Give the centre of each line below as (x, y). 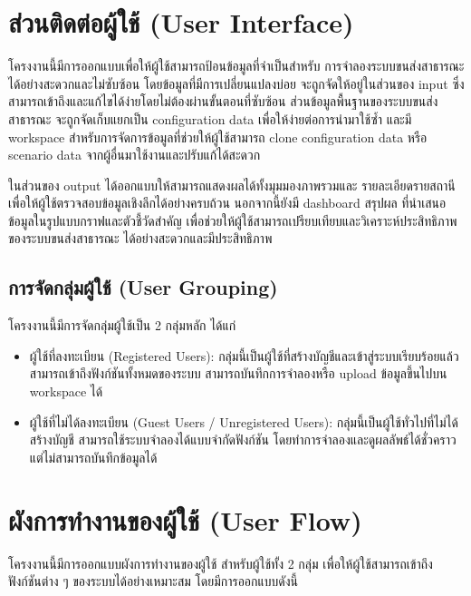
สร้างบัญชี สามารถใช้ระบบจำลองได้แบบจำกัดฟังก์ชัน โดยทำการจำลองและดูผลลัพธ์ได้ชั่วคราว (243, 440)
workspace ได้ (66, 391)
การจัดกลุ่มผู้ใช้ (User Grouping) (143, 287)
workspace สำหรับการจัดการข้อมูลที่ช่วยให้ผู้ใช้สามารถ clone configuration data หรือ (218, 137)
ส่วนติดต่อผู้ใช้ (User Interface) (181, 22)
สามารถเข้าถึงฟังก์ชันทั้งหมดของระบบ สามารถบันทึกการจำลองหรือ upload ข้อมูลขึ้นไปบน (238, 373)
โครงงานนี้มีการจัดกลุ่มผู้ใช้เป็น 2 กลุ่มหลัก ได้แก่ (122, 325)
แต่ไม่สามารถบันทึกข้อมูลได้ (93, 457)
